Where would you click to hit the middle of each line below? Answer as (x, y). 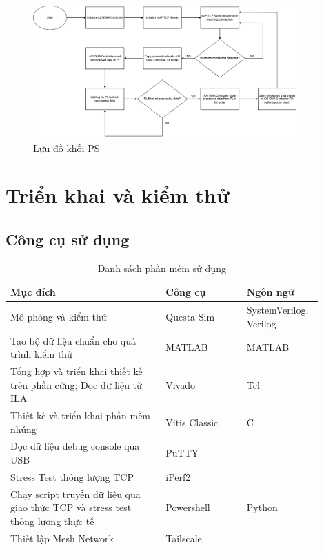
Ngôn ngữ (271, 292)
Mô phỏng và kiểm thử (59, 316)
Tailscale (184, 538)
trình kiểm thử (41, 354)
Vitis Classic (192, 422)
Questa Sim (190, 316)
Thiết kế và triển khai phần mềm (81, 416)
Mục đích (33, 292)
